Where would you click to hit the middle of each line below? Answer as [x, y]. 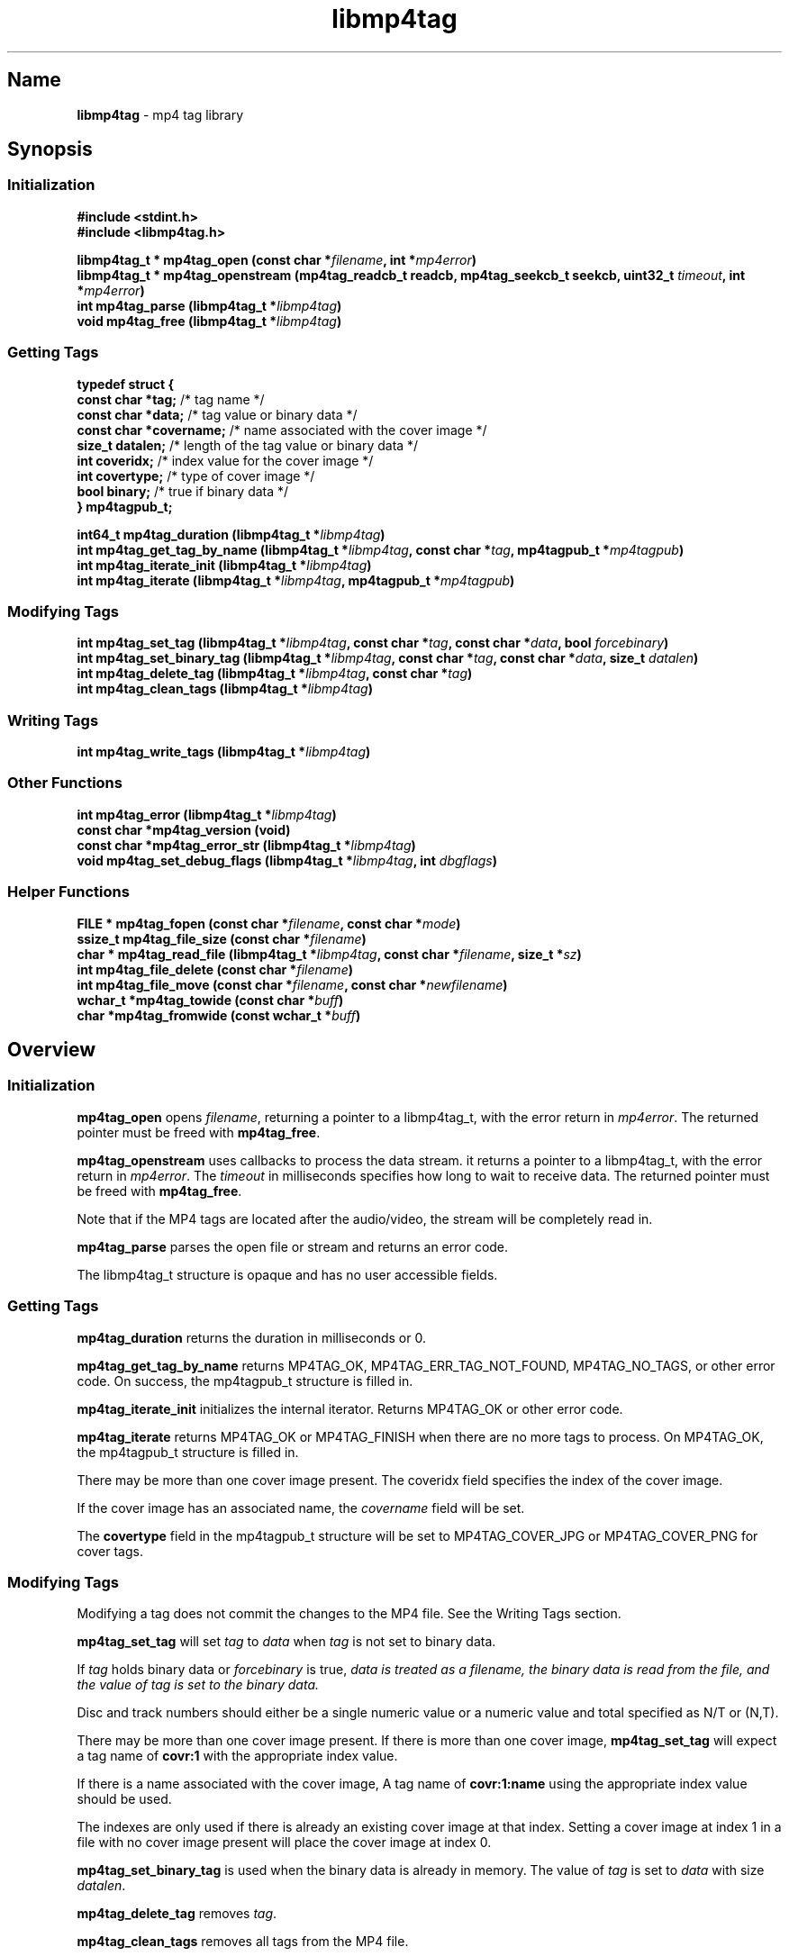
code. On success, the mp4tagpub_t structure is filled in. [245, 1381]
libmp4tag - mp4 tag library [160, 114]
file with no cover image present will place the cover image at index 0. [284, 1843]
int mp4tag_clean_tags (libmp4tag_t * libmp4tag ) [225, 689]
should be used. [124, 1799]
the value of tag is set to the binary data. [198, 1685]
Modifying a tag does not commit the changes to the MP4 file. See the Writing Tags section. [349, 1614]
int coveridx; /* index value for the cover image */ [225, 460]
